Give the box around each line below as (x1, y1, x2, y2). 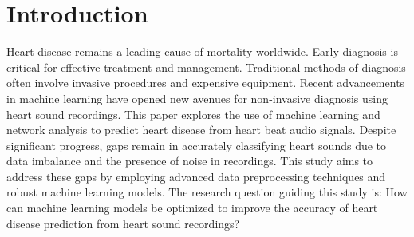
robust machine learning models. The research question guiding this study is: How (6, 184, 408, 200)
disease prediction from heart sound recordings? (6, 215, 240, 231)
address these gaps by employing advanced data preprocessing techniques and (6, 168, 386, 184)
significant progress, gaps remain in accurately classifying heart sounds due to (6, 136, 387, 153)
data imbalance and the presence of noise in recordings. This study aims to (6, 152, 373, 169)
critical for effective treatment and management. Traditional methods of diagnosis (6, 58, 406, 75)
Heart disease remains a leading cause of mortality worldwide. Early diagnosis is (6, 43, 398, 60)
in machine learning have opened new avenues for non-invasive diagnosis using (6, 89, 388, 106)
